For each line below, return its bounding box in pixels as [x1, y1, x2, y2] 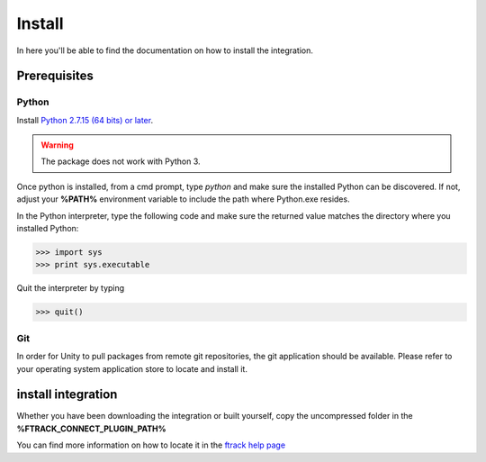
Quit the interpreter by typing [16, 283, 125, 294]
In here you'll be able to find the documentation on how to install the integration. [16, 45, 314, 56]
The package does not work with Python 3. [40, 156, 202, 167]
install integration [16, 387, 118, 403]
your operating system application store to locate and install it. [16, 363, 247, 374]
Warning [40, 140, 74, 150]
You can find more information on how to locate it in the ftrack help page [16, 439, 286, 450]
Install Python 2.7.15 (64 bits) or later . [16, 114, 153, 125]
